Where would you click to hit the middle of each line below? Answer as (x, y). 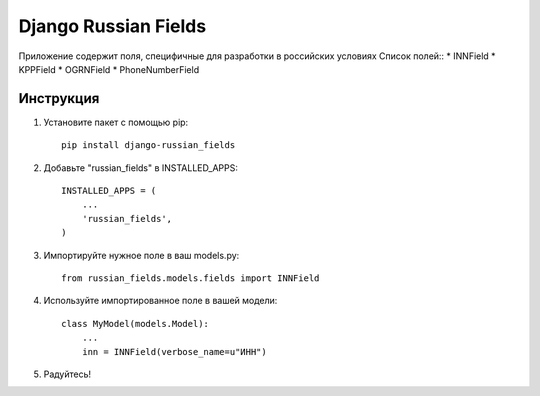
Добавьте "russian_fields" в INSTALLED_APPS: (141, 167)
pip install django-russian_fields (148, 145)
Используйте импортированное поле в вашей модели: (160, 301)
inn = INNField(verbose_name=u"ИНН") (174, 351)
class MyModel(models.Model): (135, 323)
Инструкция (59, 98)
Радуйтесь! (67, 374)
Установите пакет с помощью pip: (116, 122)
